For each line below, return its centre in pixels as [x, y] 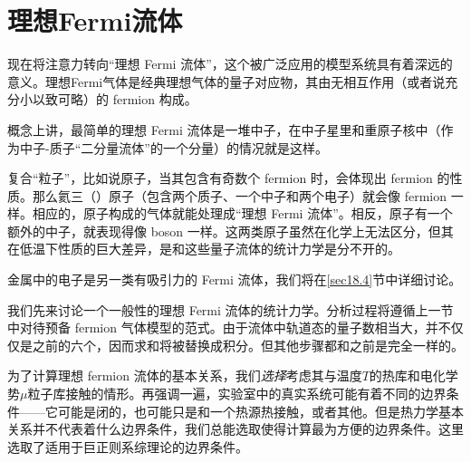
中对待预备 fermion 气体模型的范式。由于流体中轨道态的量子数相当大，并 [223, 327]
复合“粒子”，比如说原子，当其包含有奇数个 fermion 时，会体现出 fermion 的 [229, 178]
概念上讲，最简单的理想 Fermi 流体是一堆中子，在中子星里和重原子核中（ [224, 129]
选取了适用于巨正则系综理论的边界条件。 [128, 446]
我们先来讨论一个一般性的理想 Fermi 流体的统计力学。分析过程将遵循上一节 [231, 309]
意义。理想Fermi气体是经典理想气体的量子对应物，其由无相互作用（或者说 [226, 81]
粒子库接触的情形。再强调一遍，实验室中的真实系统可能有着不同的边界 [237, 394]
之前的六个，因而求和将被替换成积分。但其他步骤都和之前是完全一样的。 [248, 345]
